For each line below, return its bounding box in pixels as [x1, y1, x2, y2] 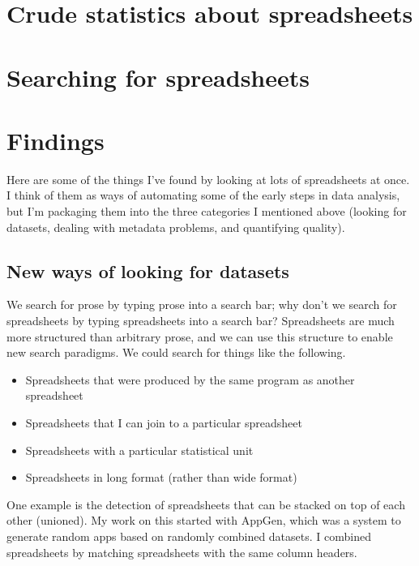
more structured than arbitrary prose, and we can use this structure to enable [6, 328, 393, 345]
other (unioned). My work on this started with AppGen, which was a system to [6, 512, 401, 529]
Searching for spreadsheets [6, 60, 310, 93]
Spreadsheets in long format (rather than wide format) [25, 469, 297, 486]
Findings [6, 123, 105, 157]
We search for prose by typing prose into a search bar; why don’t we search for [6, 296, 397, 313]
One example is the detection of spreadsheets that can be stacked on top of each [6, 495, 405, 512]
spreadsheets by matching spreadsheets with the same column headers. [6, 543, 357, 560]
